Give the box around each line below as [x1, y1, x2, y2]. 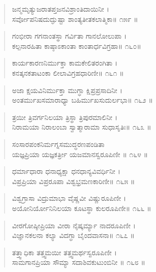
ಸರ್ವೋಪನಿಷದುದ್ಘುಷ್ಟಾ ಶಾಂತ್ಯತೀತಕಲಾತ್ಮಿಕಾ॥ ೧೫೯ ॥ [12, 13, 138, 24]
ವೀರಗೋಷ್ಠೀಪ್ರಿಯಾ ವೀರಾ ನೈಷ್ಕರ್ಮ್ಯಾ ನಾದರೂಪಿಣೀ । [12, 220, 136, 230]
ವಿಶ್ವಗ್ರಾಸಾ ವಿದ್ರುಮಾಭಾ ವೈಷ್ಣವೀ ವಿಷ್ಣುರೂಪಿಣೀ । [12, 193, 127, 203]
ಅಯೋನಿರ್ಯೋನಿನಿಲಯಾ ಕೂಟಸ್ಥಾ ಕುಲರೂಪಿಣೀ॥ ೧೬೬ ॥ [12, 202, 151, 213]
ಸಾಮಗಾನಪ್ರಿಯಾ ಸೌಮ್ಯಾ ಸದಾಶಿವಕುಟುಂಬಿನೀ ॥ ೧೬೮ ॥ [12, 257, 145, 267]
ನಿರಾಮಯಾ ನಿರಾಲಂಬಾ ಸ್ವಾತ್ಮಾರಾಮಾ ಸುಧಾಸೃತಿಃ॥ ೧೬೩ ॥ [12, 122, 151, 132]
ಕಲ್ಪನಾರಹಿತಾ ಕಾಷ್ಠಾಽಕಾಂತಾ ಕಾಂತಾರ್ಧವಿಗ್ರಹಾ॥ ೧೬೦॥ [12, 40, 141, 51]
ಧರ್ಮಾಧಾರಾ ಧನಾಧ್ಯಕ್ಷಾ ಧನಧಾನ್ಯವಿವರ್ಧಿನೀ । [12, 166, 120, 176]
